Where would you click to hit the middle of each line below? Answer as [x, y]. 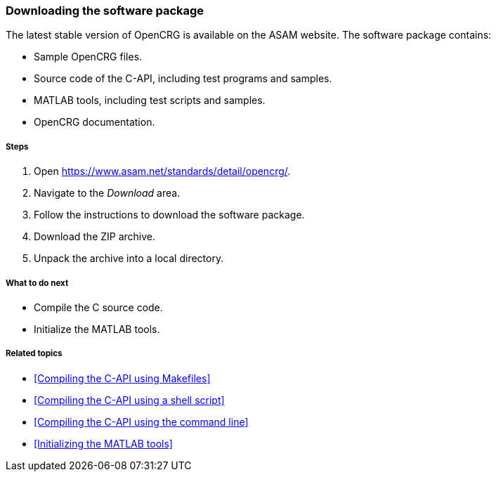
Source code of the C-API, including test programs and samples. [183, 79]
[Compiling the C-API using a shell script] [129, 400]
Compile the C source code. [98, 307]
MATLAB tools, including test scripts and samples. [150, 100]
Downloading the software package [105, 11]
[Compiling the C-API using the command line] [141, 422]
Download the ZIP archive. [95, 237]
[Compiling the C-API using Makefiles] [122, 378]
